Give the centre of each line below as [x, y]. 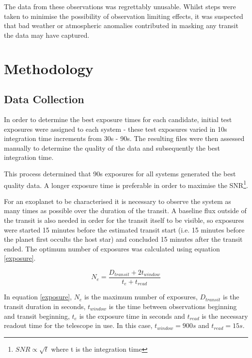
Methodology [49, 68]
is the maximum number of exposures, [141, 297]
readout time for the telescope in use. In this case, [78, 325]
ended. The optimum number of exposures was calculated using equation [112, 248]
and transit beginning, [37, 316]
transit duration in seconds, [45, 306]
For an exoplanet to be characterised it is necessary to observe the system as [118, 201]
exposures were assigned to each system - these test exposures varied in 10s [116, 129]
